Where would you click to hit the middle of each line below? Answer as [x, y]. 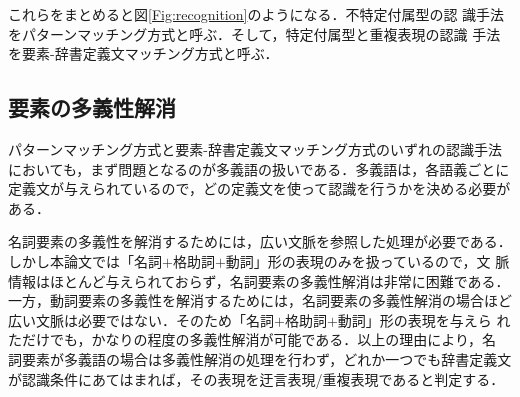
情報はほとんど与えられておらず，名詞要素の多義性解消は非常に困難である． [259, 280]
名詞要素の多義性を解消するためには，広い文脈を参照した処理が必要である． [260, 241]
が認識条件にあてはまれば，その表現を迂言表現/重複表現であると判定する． [256, 378]
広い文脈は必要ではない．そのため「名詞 [141, 319]
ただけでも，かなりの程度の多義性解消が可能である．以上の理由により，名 [252, 339]
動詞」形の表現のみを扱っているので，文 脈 [367, 260]
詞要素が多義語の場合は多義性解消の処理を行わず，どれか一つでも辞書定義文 [260, 358]
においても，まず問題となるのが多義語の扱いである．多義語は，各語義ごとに [259, 168]
